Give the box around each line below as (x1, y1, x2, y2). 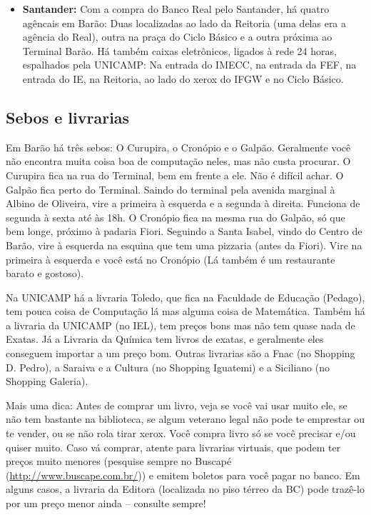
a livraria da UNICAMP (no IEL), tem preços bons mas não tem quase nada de (6, 317, 355, 332)
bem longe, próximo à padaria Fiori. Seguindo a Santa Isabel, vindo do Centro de (6, 224, 362, 239)
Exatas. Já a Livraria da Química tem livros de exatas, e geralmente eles (6, 331, 324, 346)
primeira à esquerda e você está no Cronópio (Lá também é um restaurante (6, 251, 335, 266)
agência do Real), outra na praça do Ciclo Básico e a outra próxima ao (22, 29, 332, 44)
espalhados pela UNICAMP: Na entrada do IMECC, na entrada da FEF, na (22, 57, 357, 72)
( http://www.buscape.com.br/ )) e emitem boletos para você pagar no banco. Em (6, 467, 360, 482)
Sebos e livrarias (6, 106, 130, 128)
